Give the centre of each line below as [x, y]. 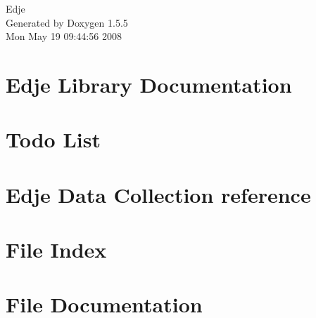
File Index [56, 250]
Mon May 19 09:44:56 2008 [64, 36]
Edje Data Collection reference [158, 194]
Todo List [53, 139]
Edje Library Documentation [149, 84]
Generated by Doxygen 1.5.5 [67, 22]
